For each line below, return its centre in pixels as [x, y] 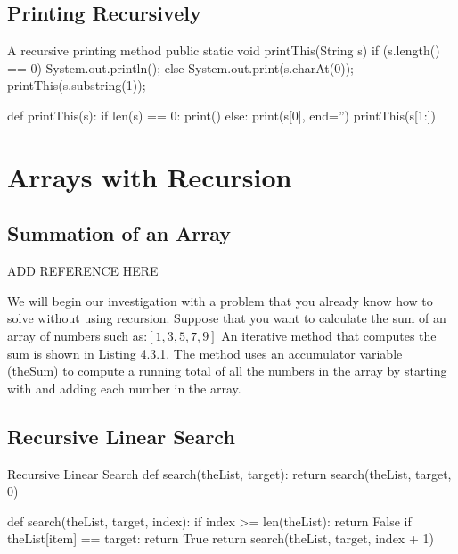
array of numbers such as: [78, 335]
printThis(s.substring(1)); [77, 85]
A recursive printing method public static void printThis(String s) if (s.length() [224, 50]
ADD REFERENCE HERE [83, 271]
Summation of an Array [119, 233]
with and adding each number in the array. [124, 388]
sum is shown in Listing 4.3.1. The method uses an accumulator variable [205, 353]
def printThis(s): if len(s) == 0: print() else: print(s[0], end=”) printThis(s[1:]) [222, 115]
